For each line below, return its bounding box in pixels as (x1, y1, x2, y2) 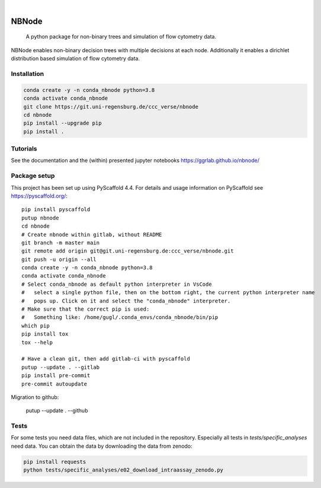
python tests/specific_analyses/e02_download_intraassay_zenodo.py (23, 467, 224, 474)
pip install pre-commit (21, 372, 91, 379)
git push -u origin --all (21, 256, 97, 263)
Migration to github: (11, 393, 59, 400)
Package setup (11, 172, 55, 180)
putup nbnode (21, 214, 59, 221)
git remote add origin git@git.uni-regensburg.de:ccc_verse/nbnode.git (21, 248, 234, 254)
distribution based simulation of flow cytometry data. (11, 55, 140, 62)
